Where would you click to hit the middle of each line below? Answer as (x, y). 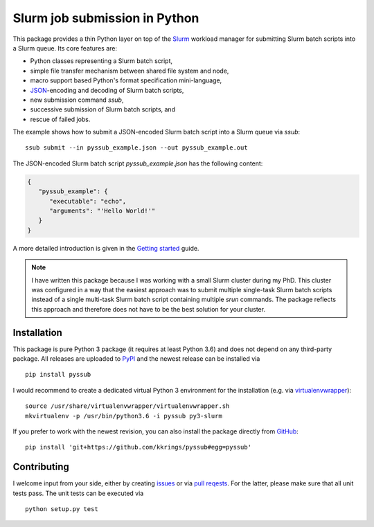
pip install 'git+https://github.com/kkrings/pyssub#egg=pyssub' (139, 447)
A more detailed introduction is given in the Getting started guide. (106, 248)
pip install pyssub (58, 375)
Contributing (41, 467)
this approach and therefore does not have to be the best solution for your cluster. (149, 309)
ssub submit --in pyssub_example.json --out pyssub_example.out (137, 148)
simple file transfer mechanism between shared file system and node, (130, 71)
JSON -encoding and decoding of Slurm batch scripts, (107, 90)
